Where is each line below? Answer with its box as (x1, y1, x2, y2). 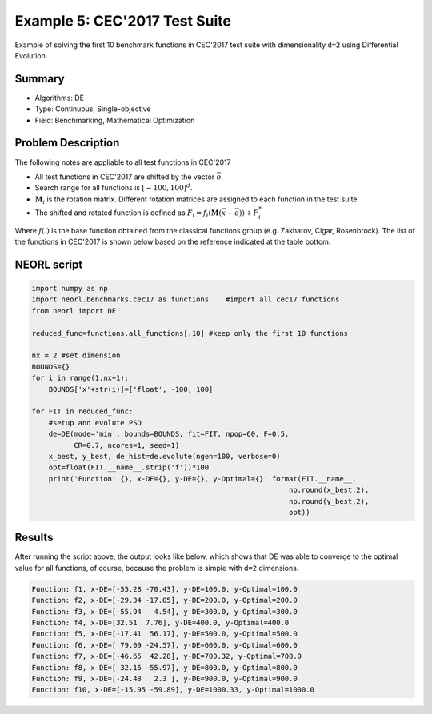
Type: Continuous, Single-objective (34, 104, 151, 114)
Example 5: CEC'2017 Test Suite (14, 12, 232, 30)
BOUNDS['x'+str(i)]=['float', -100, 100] (48, 385, 214, 393)
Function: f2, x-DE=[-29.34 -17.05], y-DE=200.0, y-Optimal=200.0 (31, 596, 298, 605)
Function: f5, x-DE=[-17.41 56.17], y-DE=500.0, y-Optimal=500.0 (31, 629, 298, 639)
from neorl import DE (31, 306, 117, 315)
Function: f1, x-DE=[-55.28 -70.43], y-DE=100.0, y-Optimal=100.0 (31, 584, 298, 593)
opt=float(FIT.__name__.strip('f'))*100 (48, 463, 210, 472)
